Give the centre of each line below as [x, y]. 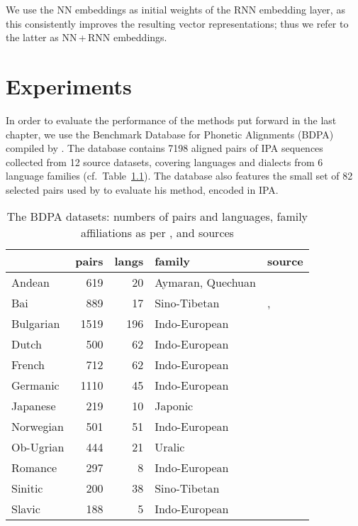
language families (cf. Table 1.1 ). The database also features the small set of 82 [179, 176]
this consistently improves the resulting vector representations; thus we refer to [177, 23]
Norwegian [38, 427]
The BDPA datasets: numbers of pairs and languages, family [157, 217]
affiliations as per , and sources [157, 233]
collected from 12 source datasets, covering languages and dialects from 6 [164, 161]
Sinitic [27, 488]
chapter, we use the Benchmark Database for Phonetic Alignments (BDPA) [170, 134]
